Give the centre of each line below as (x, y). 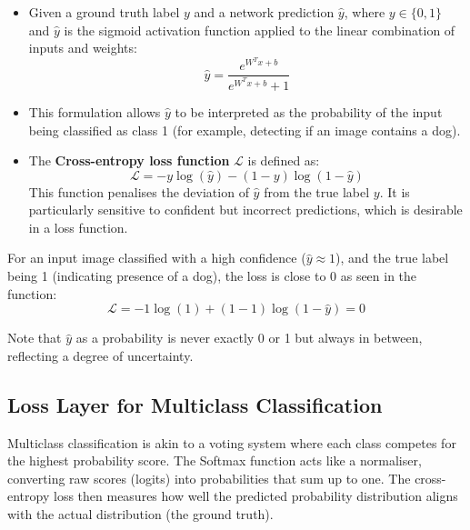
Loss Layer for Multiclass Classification (195, 404)
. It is (395, 191)
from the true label (317, 191)
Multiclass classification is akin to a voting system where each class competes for (232, 442)
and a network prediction (264, 12)
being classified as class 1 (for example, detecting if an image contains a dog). (245, 130)
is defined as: (284, 160)
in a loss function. (78, 227)
